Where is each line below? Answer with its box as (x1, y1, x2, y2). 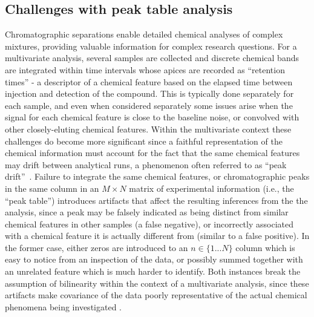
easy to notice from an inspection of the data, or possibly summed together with (5, 253, 303, 266)
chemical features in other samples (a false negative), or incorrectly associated (5, 217, 293, 230)
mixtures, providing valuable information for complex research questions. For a (5, 39, 297, 52)
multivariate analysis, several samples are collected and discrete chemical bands (5, 51, 299, 64)
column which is (235, 241, 295, 253)
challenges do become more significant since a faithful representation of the (5, 134, 283, 147)
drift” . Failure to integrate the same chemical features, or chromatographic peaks (5, 170, 310, 183)
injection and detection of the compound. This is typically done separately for (5, 87, 294, 100)
